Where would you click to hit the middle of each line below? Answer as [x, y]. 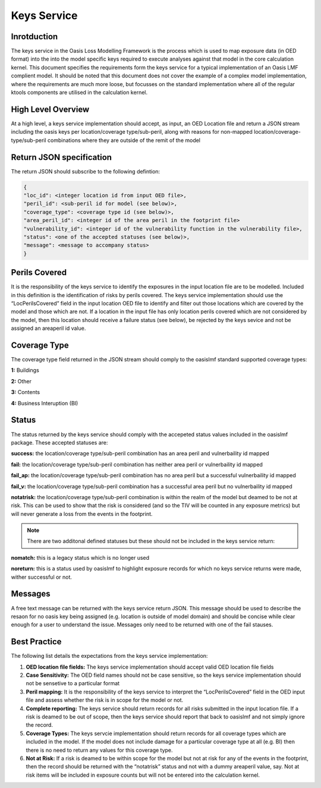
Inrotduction [34, 37]
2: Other [21, 381]
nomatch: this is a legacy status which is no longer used [80, 557]
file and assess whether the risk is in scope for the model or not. [105, 700]
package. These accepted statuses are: [59, 442]
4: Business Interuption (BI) [45, 403]
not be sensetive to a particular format [73, 683]
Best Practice [36, 642]
